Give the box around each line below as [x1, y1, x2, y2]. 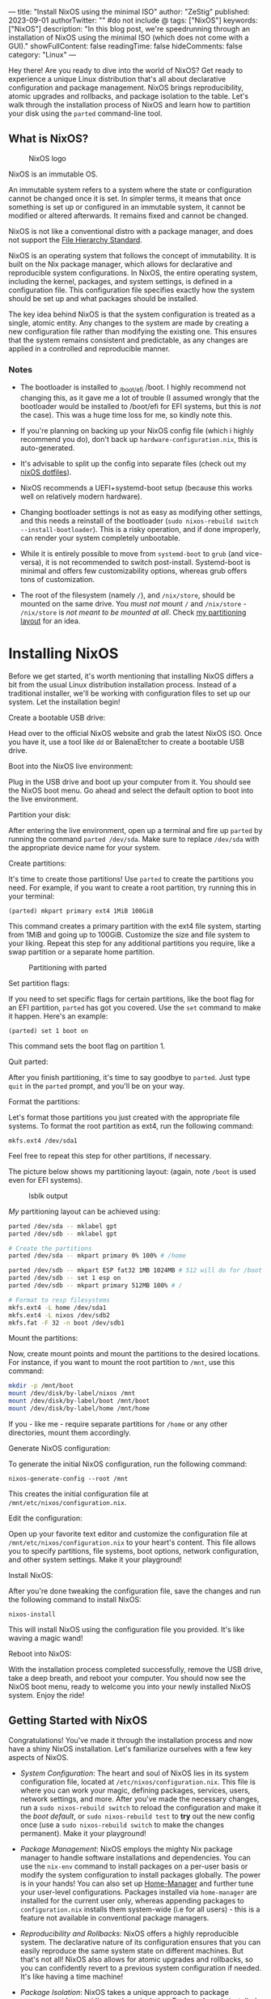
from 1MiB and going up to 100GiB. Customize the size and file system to [8, 929, 251, 939]
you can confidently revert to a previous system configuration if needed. [19, 1963, 262, 1972]
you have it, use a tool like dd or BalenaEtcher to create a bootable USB [8, 737, 245, 746]
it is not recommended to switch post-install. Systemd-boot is [45, 557, 251, 567]
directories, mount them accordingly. [8, 1427, 132, 1437]
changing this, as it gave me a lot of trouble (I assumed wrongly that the [19, 393, 260, 402]
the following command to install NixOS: [8, 1594, 142, 1604]
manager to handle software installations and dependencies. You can [19, 1852, 251, 1862]
